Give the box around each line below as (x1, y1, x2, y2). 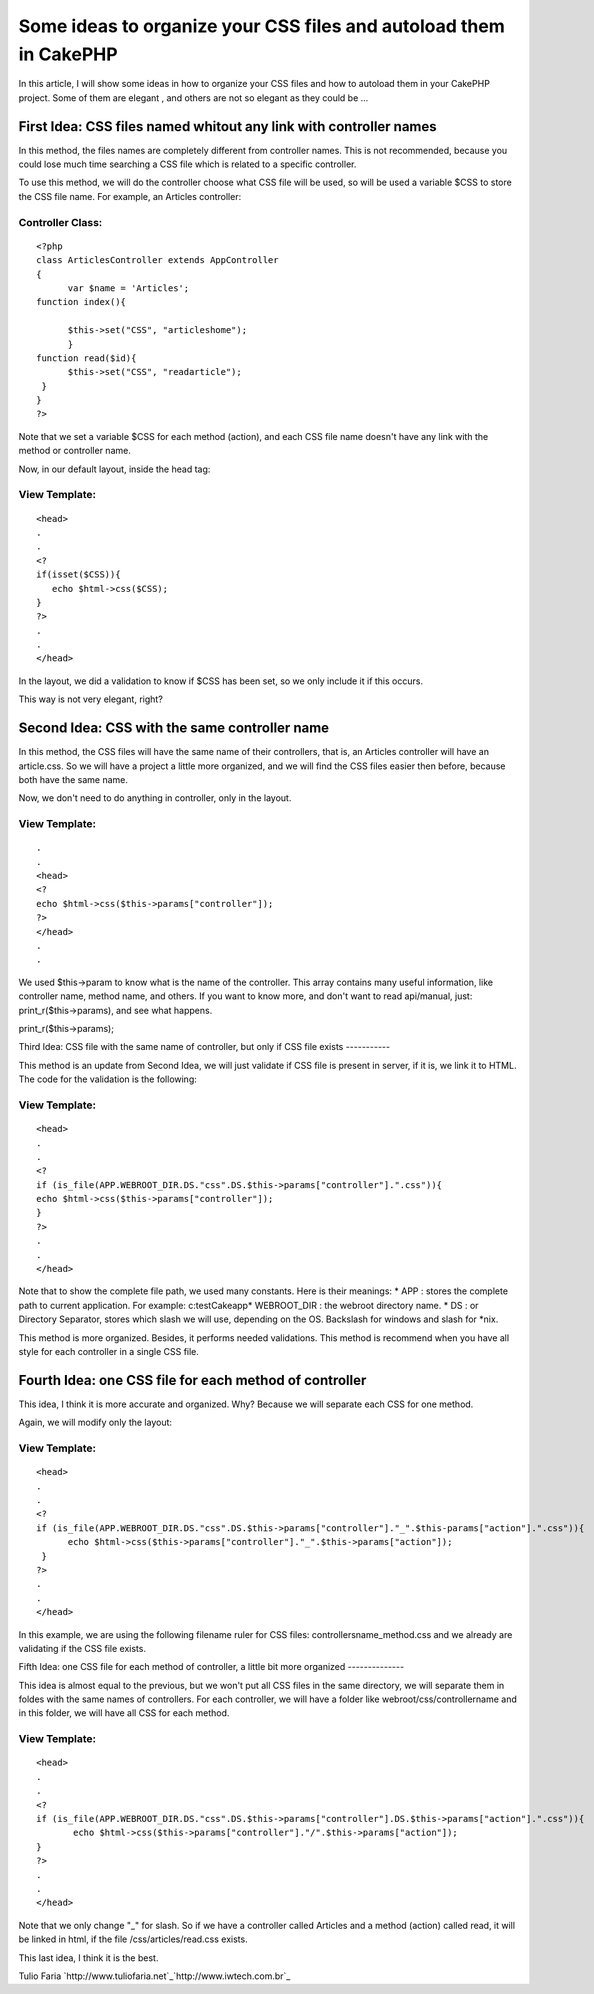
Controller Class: (18, 215, 103, 229)
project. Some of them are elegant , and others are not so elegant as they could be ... (18, 91, 369, 104)
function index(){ (36, 296, 127, 308)
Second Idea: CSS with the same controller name (18, 720, 330, 737)
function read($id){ (36, 352, 137, 364)
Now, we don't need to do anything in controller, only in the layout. (18, 792, 292, 804)
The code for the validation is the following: (18, 1073, 197, 1085)
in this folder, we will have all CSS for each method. (18, 1707, 230, 1719)
